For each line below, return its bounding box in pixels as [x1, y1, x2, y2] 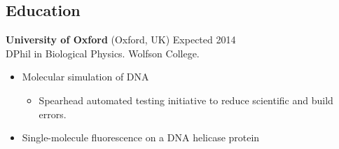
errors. [39, 106, 67, 121]
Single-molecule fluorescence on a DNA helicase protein [22, 130, 260, 145]
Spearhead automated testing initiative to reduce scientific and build [39, 92, 333, 107]
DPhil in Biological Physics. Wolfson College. [6, 45, 200, 60]
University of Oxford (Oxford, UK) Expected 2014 [6, 32, 236, 47]
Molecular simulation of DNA [22, 69, 149, 84]
